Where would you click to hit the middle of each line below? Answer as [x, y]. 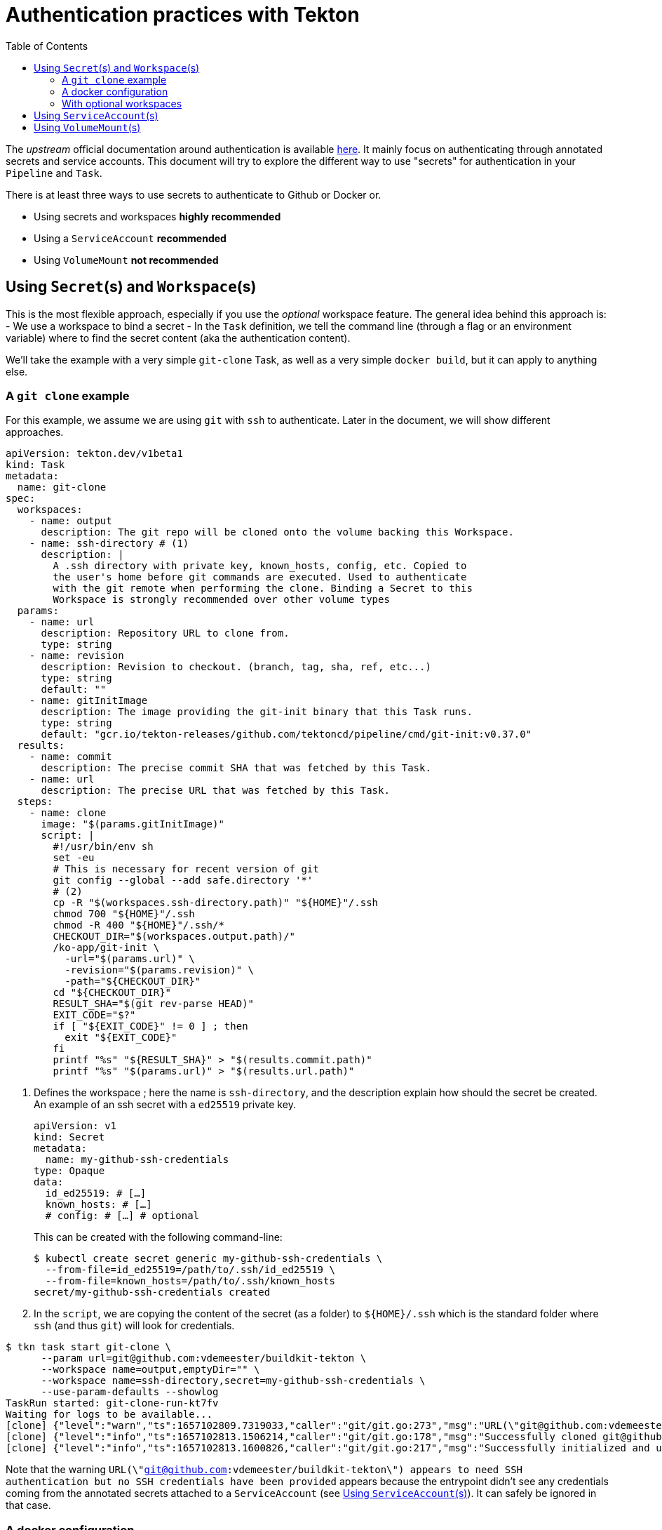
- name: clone [68, 813]
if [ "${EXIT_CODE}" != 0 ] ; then [150, 1026]
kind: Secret [69, 1137]
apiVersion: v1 [75, 1126]
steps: [35, 802]
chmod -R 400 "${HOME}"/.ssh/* [139, 925]
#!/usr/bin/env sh [103, 847]
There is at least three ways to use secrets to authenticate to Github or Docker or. [194, 194]
